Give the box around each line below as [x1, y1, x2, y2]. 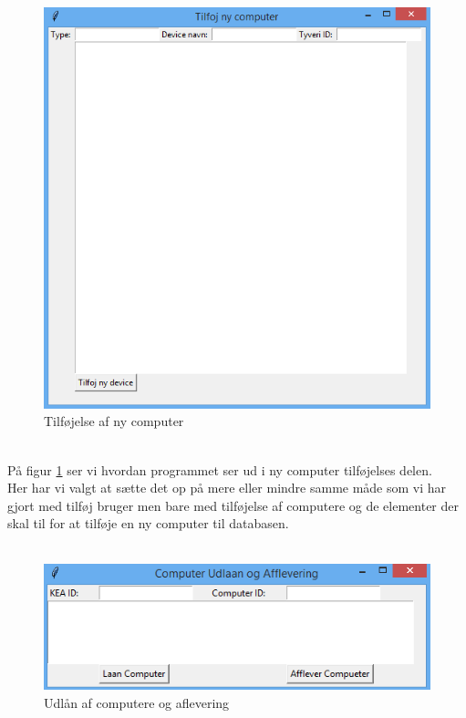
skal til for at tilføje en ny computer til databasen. [7, 514, 289, 533]
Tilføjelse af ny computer [44, 411, 184, 431]
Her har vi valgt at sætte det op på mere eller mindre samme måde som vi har [7, 478, 447, 497]
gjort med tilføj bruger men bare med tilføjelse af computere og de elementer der [7, 495, 459, 515]
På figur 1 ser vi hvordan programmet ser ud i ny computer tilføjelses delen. [7, 460, 432, 479]
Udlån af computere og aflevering [44, 692, 230, 712]
